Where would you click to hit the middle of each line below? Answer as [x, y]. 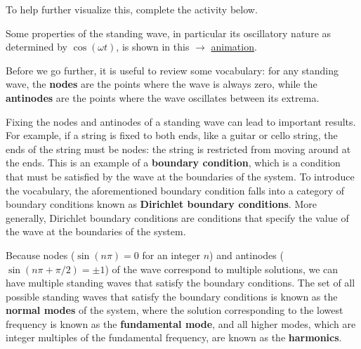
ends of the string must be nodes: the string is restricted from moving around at [178, 149]
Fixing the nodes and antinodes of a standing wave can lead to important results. [181, 121]
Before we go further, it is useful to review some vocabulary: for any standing [172, 70]
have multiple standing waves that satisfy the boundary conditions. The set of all [180, 283]
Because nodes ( [40, 255]
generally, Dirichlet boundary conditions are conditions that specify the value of [177, 217]
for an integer [171, 255]
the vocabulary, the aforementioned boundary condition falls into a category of [175, 190]
